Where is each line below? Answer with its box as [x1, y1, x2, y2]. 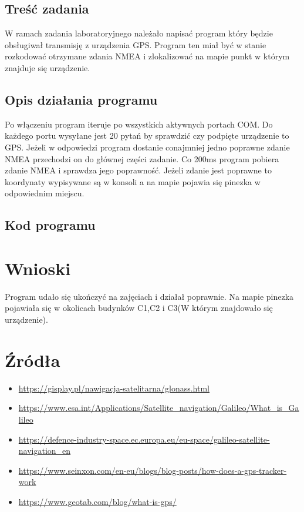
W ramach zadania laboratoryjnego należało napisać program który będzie [5, 27, 273, 39]
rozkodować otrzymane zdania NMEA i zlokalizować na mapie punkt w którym [5, 50, 290, 62]
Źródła [5, 347, 60, 372]
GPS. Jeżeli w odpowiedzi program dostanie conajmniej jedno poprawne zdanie [5, 140, 290, 153]
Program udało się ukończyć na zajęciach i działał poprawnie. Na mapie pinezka [5, 290, 294, 302]
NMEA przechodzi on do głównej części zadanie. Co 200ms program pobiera [5, 152, 279, 165]
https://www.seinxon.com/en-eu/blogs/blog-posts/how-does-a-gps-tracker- [18, 464, 287, 476]
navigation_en [18, 444, 71, 457]
